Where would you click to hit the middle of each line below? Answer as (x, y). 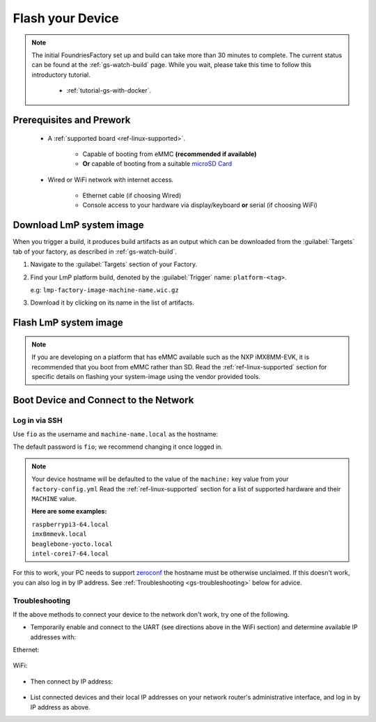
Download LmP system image (78, 225)
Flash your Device (66, 18)
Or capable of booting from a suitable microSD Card (157, 164)
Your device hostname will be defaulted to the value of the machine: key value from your (160, 479)
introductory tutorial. (61, 75)
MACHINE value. (54, 499)
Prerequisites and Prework (72, 120)
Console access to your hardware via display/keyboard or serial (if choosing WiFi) (200, 205)
